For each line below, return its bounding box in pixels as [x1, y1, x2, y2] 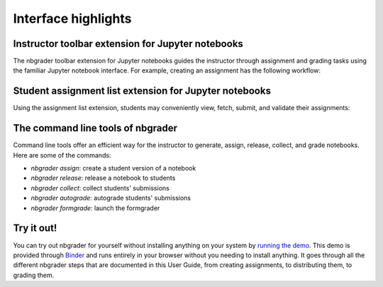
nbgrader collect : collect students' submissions [30, 183, 170, 192]
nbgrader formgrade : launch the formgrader [30, 203, 160, 212]
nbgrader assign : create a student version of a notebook [30, 164, 196, 173]
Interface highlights [13, 11, 132, 26]
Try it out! [13, 222, 57, 234]
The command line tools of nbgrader [13, 122, 177, 134]
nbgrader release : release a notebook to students [30, 174, 176, 183]
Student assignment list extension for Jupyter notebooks [13, 85, 271, 97]
